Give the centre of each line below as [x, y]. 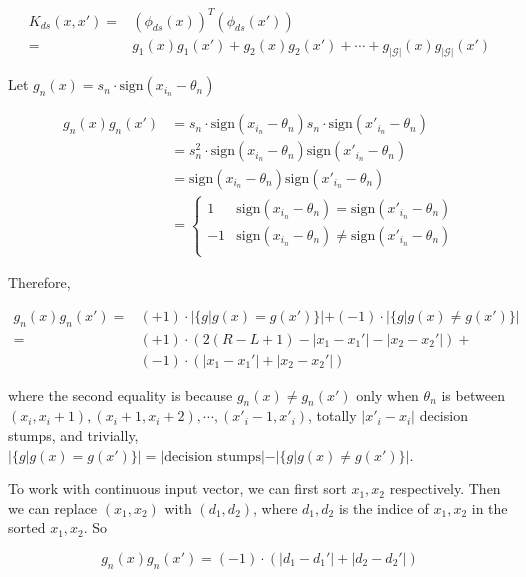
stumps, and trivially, [73, 435]
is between [473, 394]
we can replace [53, 507]
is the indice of [383, 507]
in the [489, 507]
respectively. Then [445, 488]
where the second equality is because [120, 394]
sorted [27, 527]
